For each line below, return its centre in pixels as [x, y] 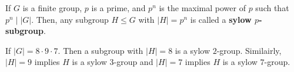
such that [272, 8]
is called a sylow [221, 19]
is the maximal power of [202, 8]
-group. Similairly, [249, 50]
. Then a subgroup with [101, 50]
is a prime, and [118, 8]
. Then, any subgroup [70, 19]
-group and [133, 62]
